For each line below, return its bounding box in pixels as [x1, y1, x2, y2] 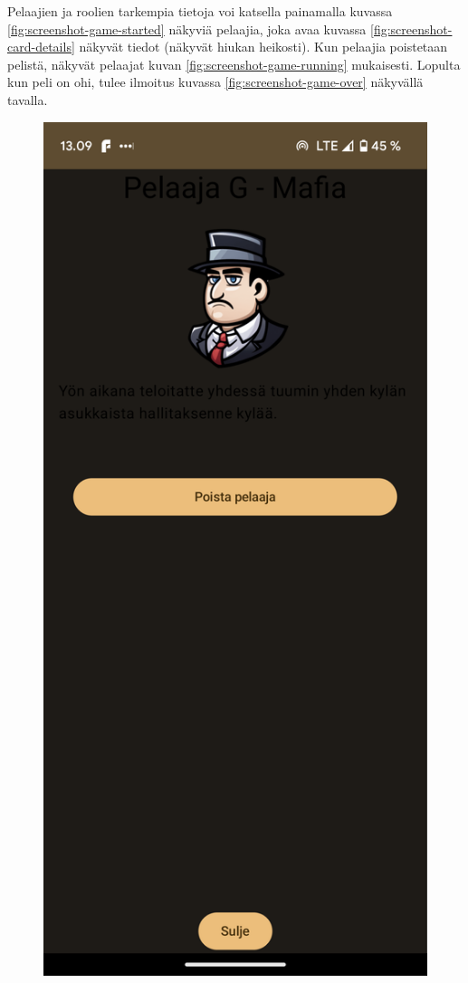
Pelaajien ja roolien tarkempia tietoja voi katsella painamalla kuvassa [7, 2, 393, 20]
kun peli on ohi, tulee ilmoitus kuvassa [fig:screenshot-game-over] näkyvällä [7, 72, 424, 91]
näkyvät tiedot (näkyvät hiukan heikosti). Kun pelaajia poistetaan [79, 37, 448, 56]
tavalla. [7, 90, 48, 109]
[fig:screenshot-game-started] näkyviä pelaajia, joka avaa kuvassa [7, 19, 367, 38]
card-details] [7, 37, 75, 56]
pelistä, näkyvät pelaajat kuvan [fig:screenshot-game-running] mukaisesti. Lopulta [7, 54, 461, 73]
